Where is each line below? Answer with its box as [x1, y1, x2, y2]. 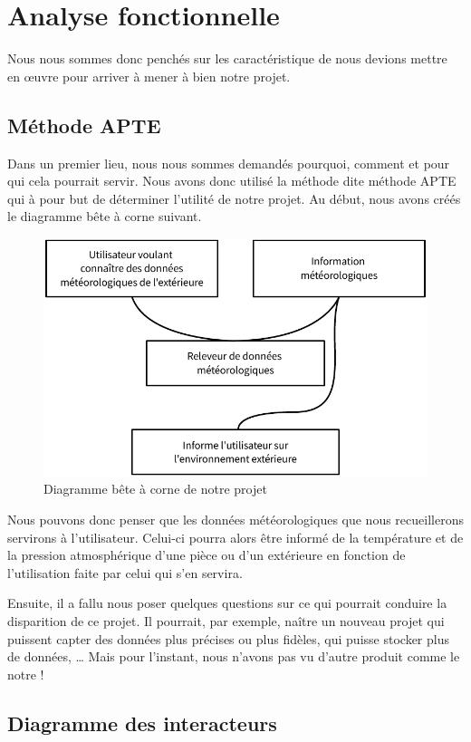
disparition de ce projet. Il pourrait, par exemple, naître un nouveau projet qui [7, 611, 445, 630]
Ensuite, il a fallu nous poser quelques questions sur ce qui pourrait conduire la [7, 593, 447, 612]
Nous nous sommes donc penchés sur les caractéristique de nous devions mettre [7, 49, 447, 68]
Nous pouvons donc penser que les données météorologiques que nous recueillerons [7, 510, 464, 528]
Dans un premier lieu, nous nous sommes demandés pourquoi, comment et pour [7, 153, 450, 172]
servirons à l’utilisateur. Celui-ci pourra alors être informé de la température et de [7, 527, 464, 546]
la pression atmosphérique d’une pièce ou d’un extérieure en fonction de [7, 545, 406, 564]
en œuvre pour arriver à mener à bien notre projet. [7, 66, 291, 85]
